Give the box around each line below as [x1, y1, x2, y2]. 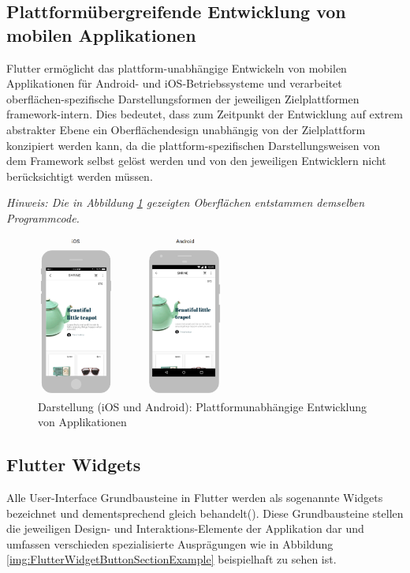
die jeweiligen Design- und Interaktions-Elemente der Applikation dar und [6, 520, 364, 537]
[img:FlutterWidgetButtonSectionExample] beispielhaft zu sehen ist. [6, 551, 337, 567]
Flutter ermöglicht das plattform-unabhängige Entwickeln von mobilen [6, 59, 347, 76]
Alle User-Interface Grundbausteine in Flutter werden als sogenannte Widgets [6, 489, 383, 506]
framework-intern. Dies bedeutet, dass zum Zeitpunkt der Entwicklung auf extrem [6, 106, 403, 122]
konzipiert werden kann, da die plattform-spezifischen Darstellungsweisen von [6, 137, 381, 153]
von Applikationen [38, 414, 127, 430]
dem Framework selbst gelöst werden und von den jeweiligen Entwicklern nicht [6, 152, 386, 169]
